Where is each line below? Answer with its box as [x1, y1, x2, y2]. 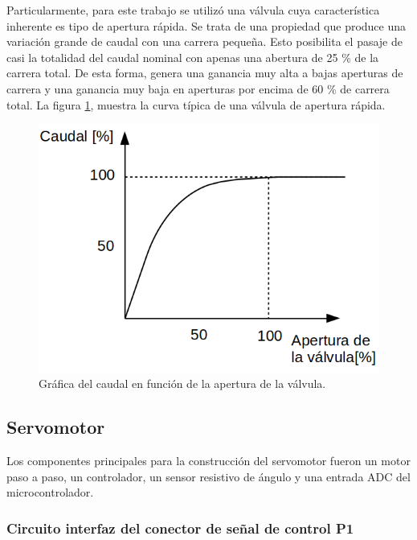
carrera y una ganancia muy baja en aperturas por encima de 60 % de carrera [6, 80, 390, 97]
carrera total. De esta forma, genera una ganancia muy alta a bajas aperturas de [6, 64, 403, 81]
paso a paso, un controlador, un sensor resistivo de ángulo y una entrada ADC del [6, 468, 411, 484]
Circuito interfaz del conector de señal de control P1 [6, 517, 354, 538]
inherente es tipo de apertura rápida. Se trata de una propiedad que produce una [6, 17, 407, 34]
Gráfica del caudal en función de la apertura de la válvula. [39, 375, 326, 392]
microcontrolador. [6, 484, 94, 501]
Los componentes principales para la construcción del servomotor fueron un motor [6, 452, 411, 469]
